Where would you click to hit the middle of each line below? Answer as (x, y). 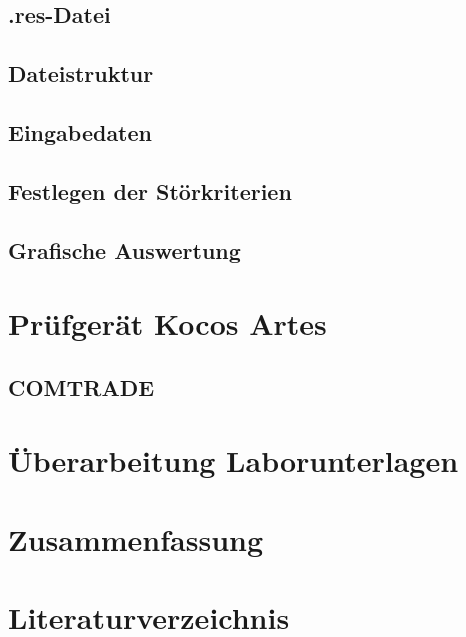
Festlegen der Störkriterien (150, 190)
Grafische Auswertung (124, 249)
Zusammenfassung (136, 538)
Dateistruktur (81, 73)
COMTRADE (81, 386)
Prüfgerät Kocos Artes (167, 323)
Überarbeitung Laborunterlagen (233, 460)
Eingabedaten (80, 131)
